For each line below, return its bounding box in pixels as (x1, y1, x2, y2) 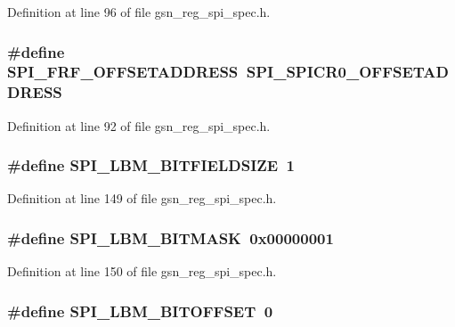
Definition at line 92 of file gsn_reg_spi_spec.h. (7, 116, 271, 135)
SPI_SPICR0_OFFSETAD (246, 61, 449, 83)
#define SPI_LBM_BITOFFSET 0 (7, 299, 273, 322)
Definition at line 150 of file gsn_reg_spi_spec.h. (7, 262, 277, 281)
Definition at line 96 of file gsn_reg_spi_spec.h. (7, 3, 271, 20)
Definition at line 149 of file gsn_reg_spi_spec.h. (7, 189, 277, 208)
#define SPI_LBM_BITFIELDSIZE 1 (7, 154, 295, 176)
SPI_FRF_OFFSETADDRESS (7, 61, 239, 83)
